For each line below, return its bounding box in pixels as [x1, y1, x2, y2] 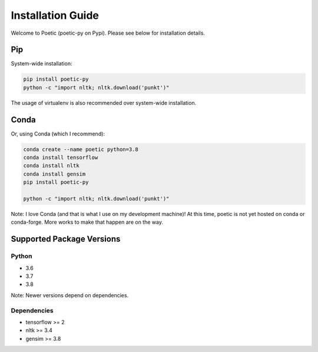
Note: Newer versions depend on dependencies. [11, 291, 129, 298]
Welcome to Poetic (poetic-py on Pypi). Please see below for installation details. [11, 29, 206, 36]
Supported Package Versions [11, 234, 121, 244]
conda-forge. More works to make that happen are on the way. [11, 218, 163, 226]
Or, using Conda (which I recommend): [11, 130, 105, 137]
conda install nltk [23, 162, 79, 169]
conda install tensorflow [23, 154, 98, 161]
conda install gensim [23, 171, 86, 177]
